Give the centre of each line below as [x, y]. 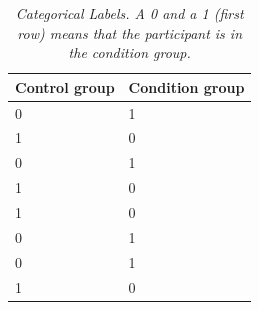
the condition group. [129, 52]
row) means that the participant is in [130, 32]
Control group [65, 86]
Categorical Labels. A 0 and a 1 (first [129, 13]
